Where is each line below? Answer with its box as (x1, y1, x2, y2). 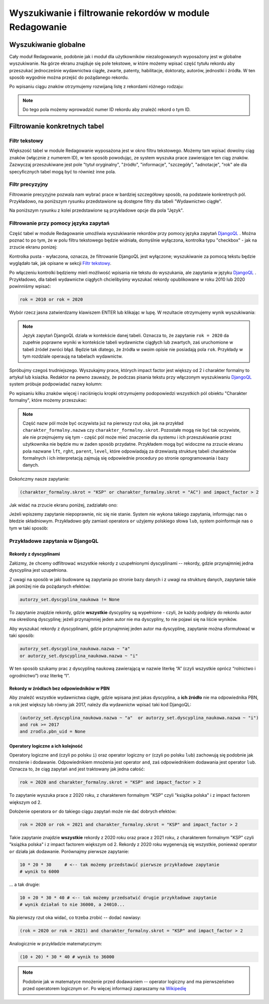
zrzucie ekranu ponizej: (9, 244, 57, 250)
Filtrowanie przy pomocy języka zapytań (9, 220, 110, 227)
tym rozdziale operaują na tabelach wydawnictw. (22, 354, 123, 360)
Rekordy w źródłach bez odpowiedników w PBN (9, 685, 110, 691)
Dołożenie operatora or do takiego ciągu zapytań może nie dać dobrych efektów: (9, 808, 177, 814)
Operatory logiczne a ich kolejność (9, 743, 83, 749)
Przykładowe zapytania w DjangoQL (9, 537, 99, 544)
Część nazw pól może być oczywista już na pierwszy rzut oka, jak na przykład (22, 420, 184, 426)
